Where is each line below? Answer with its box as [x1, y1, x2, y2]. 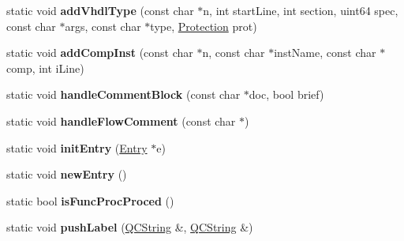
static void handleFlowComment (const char [6, 112, 236, 129]
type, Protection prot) [150, 17, 257, 34]
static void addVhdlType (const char [6, 2, 194, 18]
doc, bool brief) [249, 86, 324, 103]
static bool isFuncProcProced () [6, 192, 174, 209]
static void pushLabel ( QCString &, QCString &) [6, 219, 253, 235]
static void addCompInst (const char [6, 44, 193, 61]
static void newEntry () [6, 166, 127, 183]
